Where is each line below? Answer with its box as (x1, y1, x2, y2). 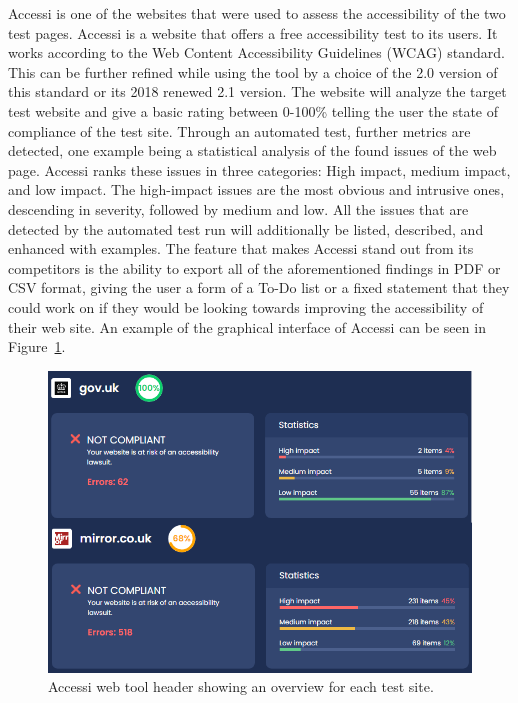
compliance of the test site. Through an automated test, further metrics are (8, 120, 471, 141)
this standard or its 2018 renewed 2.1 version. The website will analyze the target (8, 81, 507, 102)
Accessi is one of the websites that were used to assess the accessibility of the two (8, 3, 506, 23)
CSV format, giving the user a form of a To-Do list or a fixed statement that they (8, 277, 510, 298)
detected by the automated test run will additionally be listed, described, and (8, 218, 484, 239)
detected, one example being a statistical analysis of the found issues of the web (8, 140, 497, 161)
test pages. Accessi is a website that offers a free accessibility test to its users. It (8, 22, 498, 43)
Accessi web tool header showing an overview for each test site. (48, 676, 434, 697)
